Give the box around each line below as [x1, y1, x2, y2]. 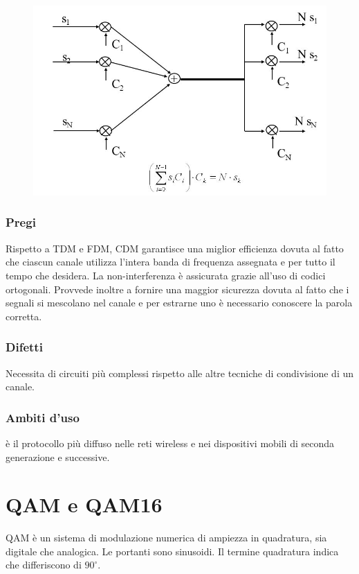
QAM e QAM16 [6, 490, 163, 519]
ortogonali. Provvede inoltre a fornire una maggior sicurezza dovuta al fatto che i [6, 281, 349, 296]
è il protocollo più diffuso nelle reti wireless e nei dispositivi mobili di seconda [6, 435, 335, 450]
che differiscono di [6, 557, 82, 572]
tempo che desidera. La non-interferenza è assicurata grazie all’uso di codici [6, 268, 326, 282]
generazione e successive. [6, 449, 110, 464]
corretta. [6, 308, 42, 323]
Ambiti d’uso [6, 408, 80, 426]
